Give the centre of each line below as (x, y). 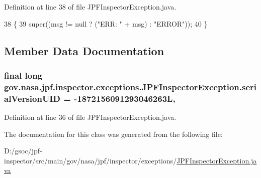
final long (23, 75)
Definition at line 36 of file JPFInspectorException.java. (90, 117)
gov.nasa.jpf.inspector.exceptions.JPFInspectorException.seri (130, 86)
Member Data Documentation (84, 50)
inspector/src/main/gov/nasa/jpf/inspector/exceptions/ (91, 160)
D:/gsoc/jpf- (23, 151)
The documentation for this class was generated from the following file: (113, 134)
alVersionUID (32, 98)
